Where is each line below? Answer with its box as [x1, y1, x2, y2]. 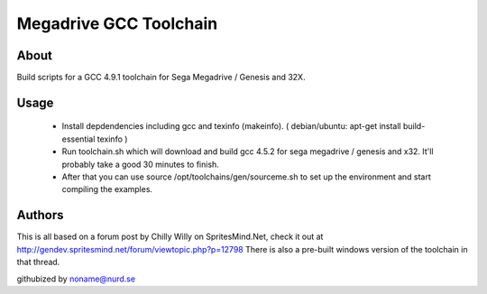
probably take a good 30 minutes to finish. [61, 159, 220, 170]
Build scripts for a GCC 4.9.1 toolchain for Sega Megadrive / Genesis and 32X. [16, 72, 306, 83]
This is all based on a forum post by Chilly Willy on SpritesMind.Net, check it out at [16, 231, 324, 243]
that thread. [16, 257, 60, 268]
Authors [16, 207, 64, 223]
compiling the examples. [61, 184, 153, 195]
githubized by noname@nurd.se [16, 273, 135, 284]
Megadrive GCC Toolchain [16, 14, 218, 33]
